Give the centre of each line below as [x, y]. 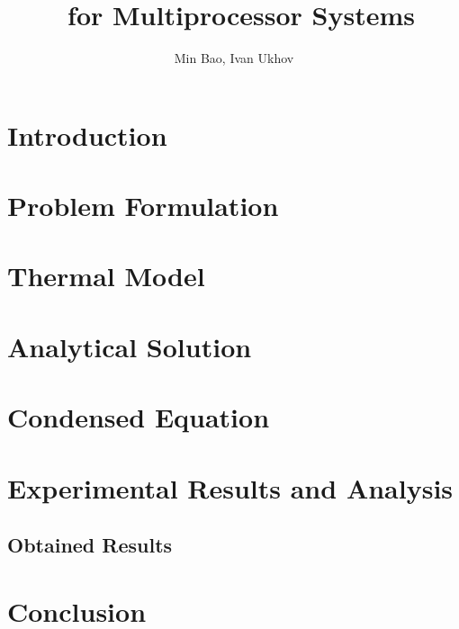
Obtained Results [90, 545]
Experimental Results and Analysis [230, 487]
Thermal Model [106, 276]
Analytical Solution [130, 346]
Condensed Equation [139, 417]
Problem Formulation [143, 206]
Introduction [87, 135]
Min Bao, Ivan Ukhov [234, 58]
